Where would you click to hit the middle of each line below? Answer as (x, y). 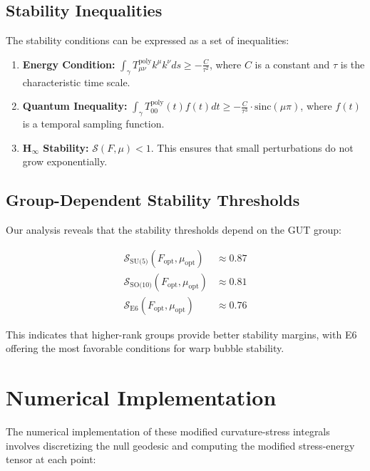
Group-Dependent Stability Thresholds (153, 200)
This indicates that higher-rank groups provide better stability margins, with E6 (181, 334)
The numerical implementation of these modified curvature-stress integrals (168, 431)
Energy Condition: (69, 64)
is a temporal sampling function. (93, 123)
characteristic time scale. (76, 82)
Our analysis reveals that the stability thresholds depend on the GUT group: (174, 229)
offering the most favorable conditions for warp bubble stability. (145, 348)
